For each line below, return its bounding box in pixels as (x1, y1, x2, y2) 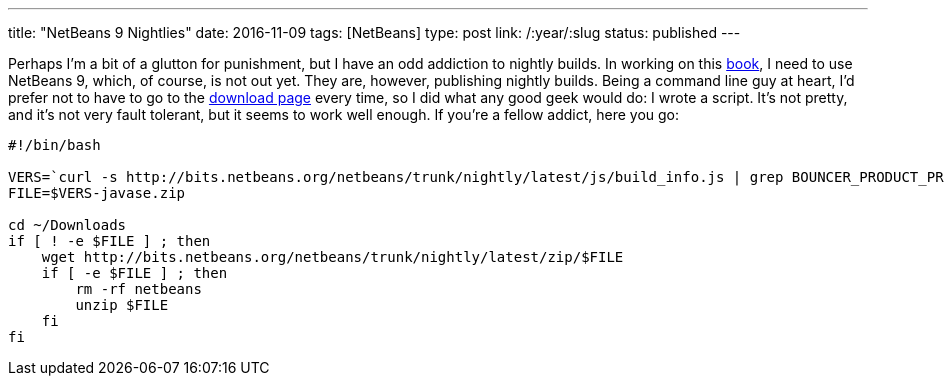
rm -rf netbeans (75, 281, 202, 297)
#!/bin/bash (8, 137, 101, 153)
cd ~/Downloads (8, 217, 127, 233)
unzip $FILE (75, 297, 169, 313)
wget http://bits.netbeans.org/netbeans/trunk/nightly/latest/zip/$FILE (41, 249, 624, 265)
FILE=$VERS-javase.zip (8, 185, 186, 201)
